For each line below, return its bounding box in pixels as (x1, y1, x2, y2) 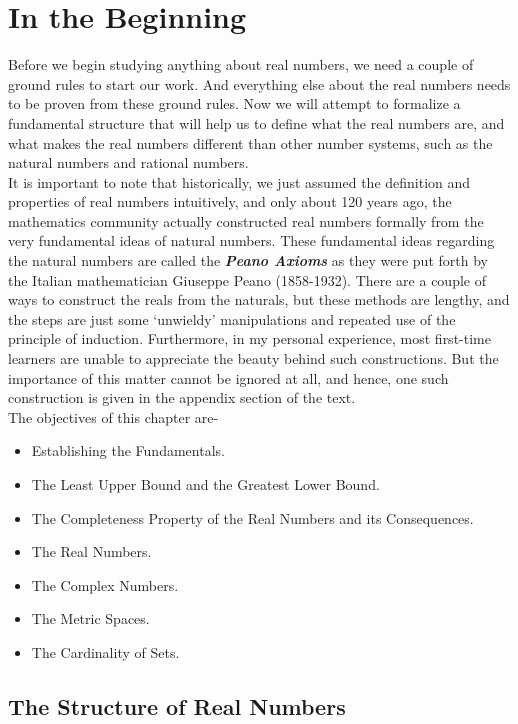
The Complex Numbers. (31, 574, 179, 595)
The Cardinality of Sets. (31, 641, 180, 662)
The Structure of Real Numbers (8, 690, 346, 721)
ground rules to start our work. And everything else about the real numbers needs (8, 73, 511, 94)
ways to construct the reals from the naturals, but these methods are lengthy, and (8, 289, 510, 310)
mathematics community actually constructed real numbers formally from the (8, 210, 484, 231)
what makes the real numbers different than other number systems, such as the (8, 132, 493, 153)
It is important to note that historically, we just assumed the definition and (8, 171, 471, 192)
